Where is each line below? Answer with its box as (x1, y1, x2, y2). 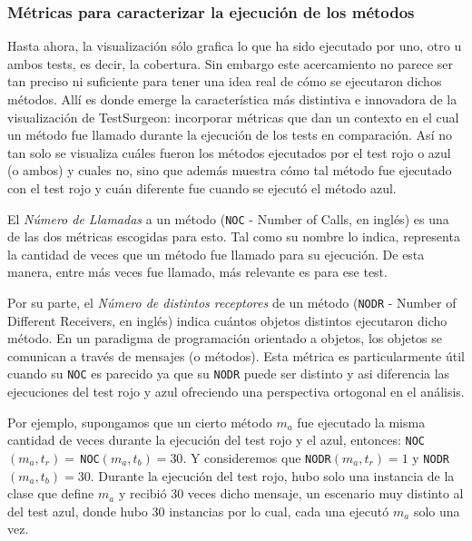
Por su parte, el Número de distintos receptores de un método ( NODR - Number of (7, 293, 457, 311)
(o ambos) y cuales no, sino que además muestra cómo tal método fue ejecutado (7, 161, 452, 180)
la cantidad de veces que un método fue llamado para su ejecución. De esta (7, 244, 425, 263)
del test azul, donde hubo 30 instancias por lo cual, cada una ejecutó (7, 501, 389, 520)
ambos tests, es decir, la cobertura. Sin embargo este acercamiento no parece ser (7, 54, 454, 73)
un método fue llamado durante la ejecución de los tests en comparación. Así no (7, 125, 452, 144)
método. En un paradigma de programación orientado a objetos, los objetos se (7, 329, 443, 348)
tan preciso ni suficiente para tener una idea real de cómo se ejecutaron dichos (7, 72, 442, 91)
